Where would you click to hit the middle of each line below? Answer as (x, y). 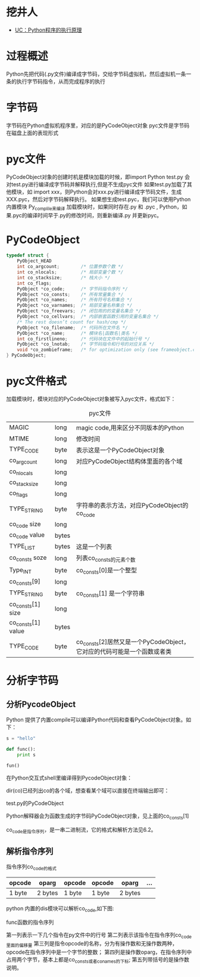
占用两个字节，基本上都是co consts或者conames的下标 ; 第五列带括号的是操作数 (98, 960)
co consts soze (28, 558)
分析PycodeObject (41, 705)
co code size (25, 524)
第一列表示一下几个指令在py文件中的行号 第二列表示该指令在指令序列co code (99, 936)
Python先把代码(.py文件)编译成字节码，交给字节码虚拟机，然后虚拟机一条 (96, 74)
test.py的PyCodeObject (35, 803)
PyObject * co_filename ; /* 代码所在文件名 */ (72, 328)
